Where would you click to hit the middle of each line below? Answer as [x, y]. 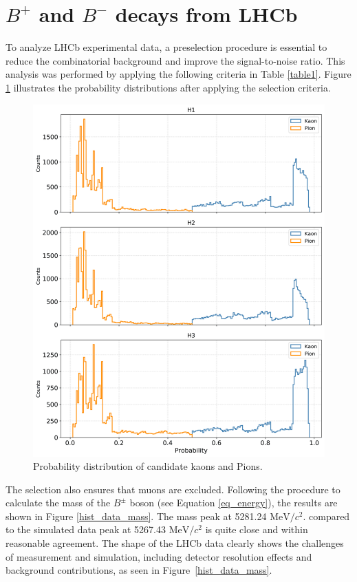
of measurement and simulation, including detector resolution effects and [159, 556]
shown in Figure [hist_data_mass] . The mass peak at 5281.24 [136, 516]
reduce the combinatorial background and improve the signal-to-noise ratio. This [175, 60]
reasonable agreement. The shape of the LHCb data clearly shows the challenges [175, 543]
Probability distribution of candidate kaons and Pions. [148, 466]
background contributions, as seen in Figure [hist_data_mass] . [139, 570]
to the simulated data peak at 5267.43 [86, 529]
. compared [326, 516]
